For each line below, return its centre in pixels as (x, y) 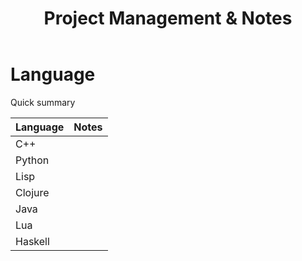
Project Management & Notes (168, 18)
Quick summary (43, 102)
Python (32, 160)
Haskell (32, 241)
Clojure (32, 192)
